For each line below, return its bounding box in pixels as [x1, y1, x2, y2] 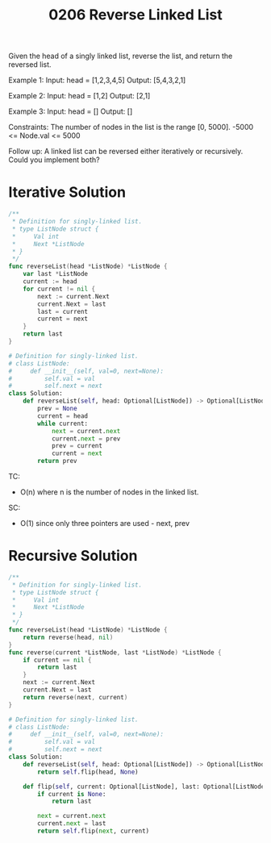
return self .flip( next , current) [37, 827, 150, 836]
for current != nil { [23, 285, 95, 293]
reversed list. [8, 60, 52, 69]
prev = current [51, 442, 103, 450]
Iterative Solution [8, 183, 127, 202]
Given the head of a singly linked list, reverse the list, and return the [8, 51, 233, 61]
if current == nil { [23, 656, 92, 664]
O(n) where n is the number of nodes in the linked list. [19, 487, 199, 497]
